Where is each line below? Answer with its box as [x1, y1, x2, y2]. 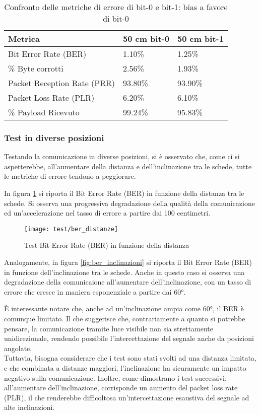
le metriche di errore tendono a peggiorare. [4, 171, 136, 181]
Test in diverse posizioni [4, 131, 104, 144]
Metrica [8, 33, 40, 44]
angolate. [4, 342, 32, 353]
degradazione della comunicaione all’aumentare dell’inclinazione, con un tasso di [4, 277, 251, 287]
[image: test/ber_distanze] [24, 225, 118, 233]
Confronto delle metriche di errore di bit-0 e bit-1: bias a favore [4, 1, 228, 13]
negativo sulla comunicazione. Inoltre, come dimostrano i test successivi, [4, 372, 227, 383]
